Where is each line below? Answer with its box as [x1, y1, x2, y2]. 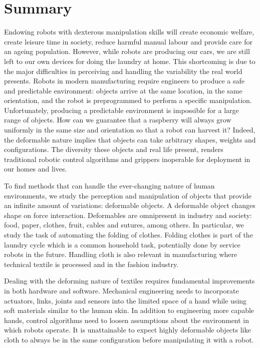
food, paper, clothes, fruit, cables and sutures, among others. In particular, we [4, 219, 244, 230]
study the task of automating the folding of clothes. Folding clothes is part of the [4, 229, 253, 239]
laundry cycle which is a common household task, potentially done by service [4, 239, 240, 249]
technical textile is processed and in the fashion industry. [4, 258, 179, 269]
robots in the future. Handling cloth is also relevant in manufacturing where [4, 249, 237, 259]
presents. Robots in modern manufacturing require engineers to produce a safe [4, 75, 244, 86]
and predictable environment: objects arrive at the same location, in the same [4, 85, 242, 95]
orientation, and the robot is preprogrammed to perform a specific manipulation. [4, 95, 252, 105]
